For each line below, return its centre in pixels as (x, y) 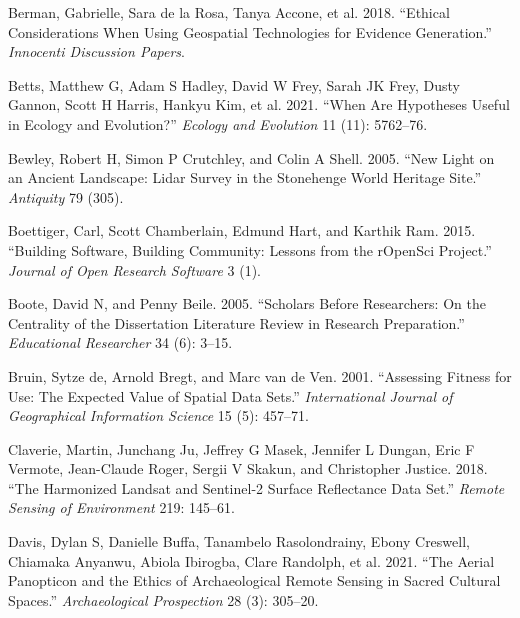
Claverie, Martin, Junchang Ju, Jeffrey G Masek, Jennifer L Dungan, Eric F (241, 448)
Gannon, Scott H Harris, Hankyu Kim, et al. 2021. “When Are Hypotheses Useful (259, 104)
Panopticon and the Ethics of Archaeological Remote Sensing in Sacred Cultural (254, 580)
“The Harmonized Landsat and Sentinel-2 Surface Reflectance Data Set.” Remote (256, 487)
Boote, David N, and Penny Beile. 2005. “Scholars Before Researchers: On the (247, 303)
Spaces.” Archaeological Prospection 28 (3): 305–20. (163, 599)
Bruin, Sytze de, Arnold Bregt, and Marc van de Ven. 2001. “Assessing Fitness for (260, 375)
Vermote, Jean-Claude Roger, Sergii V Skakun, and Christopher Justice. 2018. (248, 468)
